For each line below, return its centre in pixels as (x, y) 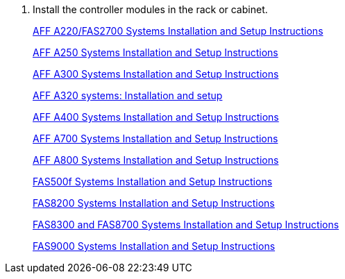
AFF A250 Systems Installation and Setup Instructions (155, 52)
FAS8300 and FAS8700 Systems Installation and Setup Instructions (186, 225)
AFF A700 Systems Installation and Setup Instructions (155, 138)
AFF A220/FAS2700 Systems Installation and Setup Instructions (178, 31)
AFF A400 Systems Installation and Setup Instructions (156, 117)
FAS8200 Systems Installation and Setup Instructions (154, 203)
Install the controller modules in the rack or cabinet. (150, 9)
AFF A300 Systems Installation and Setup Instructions (156, 74)
